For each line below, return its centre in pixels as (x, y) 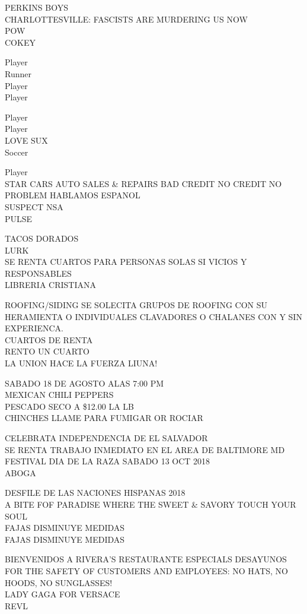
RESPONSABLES (38, 273)
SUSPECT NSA (34, 206)
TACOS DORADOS (42, 238)
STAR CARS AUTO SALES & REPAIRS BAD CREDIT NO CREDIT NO (143, 183)
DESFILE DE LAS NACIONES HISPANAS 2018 (95, 493)
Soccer (17, 152)
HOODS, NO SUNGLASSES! (59, 582)
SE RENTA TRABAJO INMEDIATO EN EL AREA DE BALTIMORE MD (145, 449)
